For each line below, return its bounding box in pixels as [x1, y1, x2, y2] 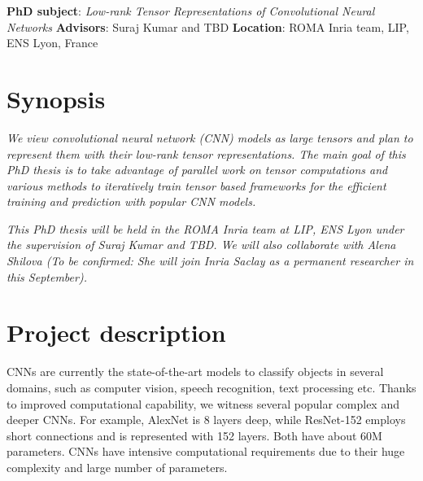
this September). [7, 268, 87, 285]
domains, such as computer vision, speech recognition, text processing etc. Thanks [7, 378, 416, 396]
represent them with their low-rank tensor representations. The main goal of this [7, 145, 406, 162]
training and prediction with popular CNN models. [7, 193, 256, 210]
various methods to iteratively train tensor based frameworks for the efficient [7, 177, 386, 194]
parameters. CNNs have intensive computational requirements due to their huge [7, 443, 405, 460]
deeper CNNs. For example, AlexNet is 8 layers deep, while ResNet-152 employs [7, 411, 406, 428]
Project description [7, 316, 226, 349]
